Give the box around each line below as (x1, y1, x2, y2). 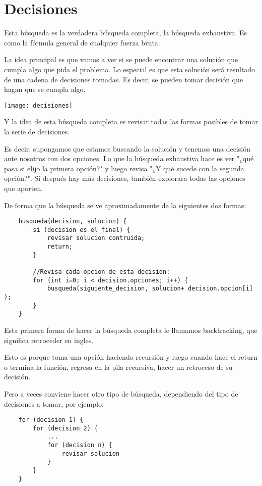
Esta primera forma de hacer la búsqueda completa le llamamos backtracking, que (4, 324, 257, 335)
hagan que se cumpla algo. (4, 84, 86, 94)
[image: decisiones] (4, 102, 73, 109)
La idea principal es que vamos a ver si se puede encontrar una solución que (4, 54, 238, 65)
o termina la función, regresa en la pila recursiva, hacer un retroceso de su (4, 361, 233, 372)
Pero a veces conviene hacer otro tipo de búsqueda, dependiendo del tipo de (4, 388, 238, 399)
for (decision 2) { (33, 424, 98, 432)
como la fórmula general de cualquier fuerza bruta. (4, 37, 160, 47)
